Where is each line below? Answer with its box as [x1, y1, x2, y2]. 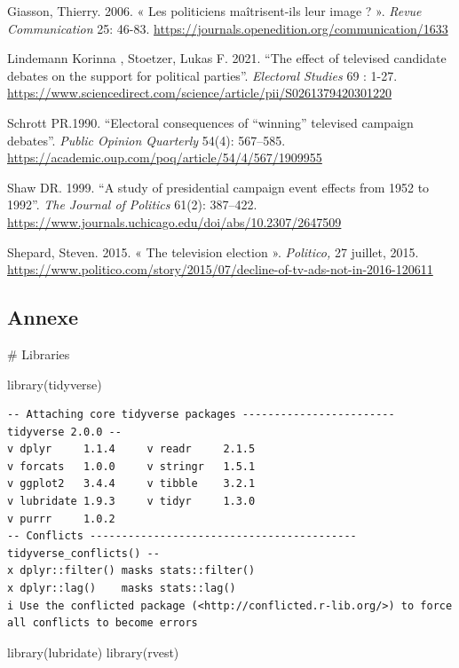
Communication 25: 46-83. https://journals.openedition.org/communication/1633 [7, 19, 448, 37]
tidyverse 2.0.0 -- [7, 425, 122, 438]
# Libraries [7, 344, 70, 363]
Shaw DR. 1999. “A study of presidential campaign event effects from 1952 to [7, 177, 430, 196]
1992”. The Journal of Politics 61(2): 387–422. [7, 195, 257, 214]
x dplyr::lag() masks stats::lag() [7, 582, 236, 595]
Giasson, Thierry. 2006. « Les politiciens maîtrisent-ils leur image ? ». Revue [7, 2, 422, 20]
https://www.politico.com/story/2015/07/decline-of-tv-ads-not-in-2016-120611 [7, 260, 433, 279]
